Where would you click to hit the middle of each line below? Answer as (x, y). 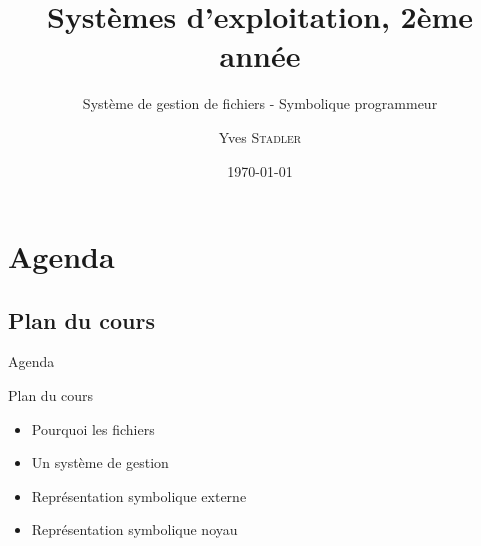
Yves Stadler (260, 136)
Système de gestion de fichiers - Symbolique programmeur (260, 103)
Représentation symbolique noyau (134, 529)
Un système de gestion (100, 462)
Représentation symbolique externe (139, 495)
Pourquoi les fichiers (93, 428)
